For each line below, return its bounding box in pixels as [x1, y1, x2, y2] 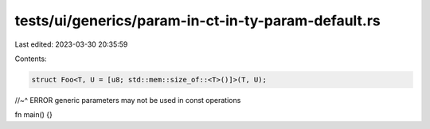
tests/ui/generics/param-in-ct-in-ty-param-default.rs [14, 12, 381, 29]
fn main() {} [14, 110, 53, 120]
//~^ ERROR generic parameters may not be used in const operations [14, 95, 241, 104]
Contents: [14, 54, 47, 63]
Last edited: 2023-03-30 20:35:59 [14, 40, 128, 49]
